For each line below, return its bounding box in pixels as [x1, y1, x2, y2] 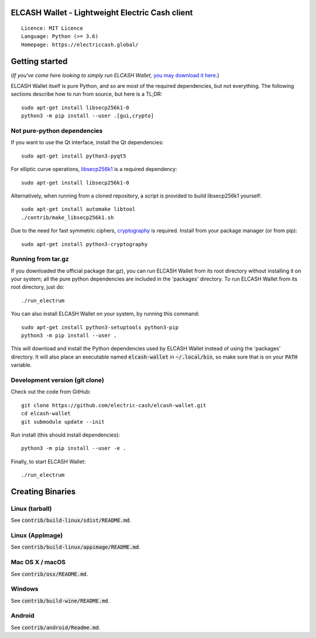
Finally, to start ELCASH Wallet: [11, 458, 86, 465]
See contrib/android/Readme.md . [11, 624, 101, 631]
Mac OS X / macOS [11, 558, 66, 567]
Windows [11, 585, 39, 593]
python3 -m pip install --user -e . [21, 445, 126, 452]
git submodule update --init [21, 418, 105, 425]
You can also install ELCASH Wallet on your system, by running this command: [11, 311, 200, 318]
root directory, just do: [11, 284, 64, 291]
